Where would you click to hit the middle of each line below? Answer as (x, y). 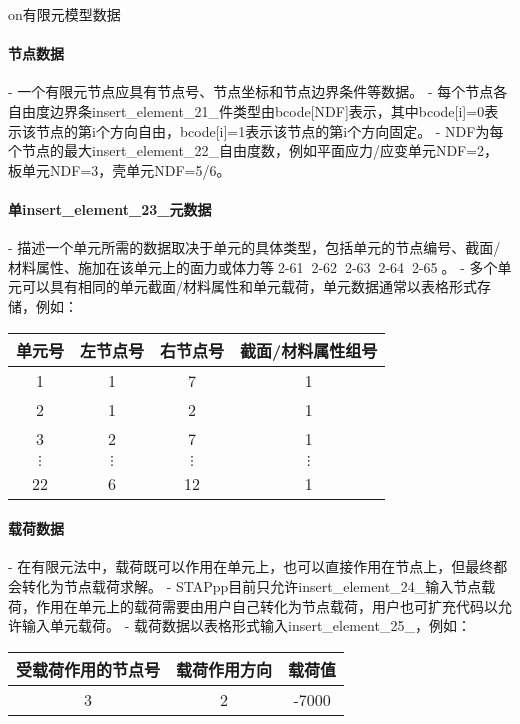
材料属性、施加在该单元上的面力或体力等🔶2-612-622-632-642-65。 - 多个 (253, 266)
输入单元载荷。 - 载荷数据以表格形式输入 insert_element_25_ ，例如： (246, 625)
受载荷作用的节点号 (88, 669)
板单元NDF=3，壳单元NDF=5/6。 (119, 169)
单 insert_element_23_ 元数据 (110, 208)
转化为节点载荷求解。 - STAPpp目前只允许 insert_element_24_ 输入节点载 (258, 585)
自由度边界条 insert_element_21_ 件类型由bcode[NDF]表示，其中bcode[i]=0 (246, 110)
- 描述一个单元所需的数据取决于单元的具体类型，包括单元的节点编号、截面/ (254, 247)
